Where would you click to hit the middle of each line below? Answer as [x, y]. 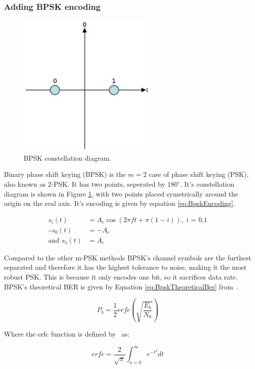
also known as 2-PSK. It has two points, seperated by [85, 184]
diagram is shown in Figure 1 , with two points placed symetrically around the [121, 193]
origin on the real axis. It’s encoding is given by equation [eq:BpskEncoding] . [120, 203]
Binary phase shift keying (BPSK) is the [65, 174]
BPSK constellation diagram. [68, 157]
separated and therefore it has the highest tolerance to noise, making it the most [125, 267]
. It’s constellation [207, 184]
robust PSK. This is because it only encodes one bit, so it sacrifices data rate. [121, 277]
